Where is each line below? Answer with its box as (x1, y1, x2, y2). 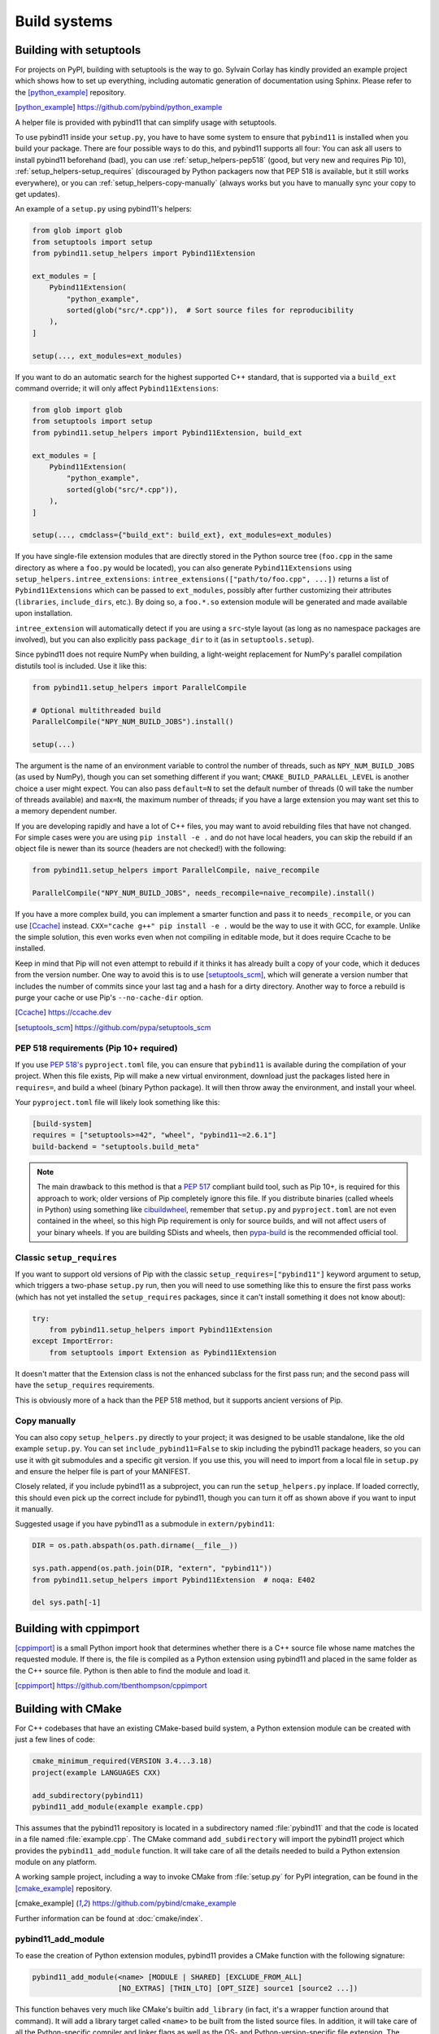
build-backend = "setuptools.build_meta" (32, 1141, 200, 1151)
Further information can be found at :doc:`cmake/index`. (15, 1913, 203, 1923)
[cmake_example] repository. (15, 1883, 113, 1893)
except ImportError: (32, 1337, 114, 1346)
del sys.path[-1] (32, 1598, 102, 1607)
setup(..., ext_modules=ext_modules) (32, 351, 183, 360)
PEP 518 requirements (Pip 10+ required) (15, 1042, 178, 1054)
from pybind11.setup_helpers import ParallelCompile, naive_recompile (32, 866, 320, 875)
